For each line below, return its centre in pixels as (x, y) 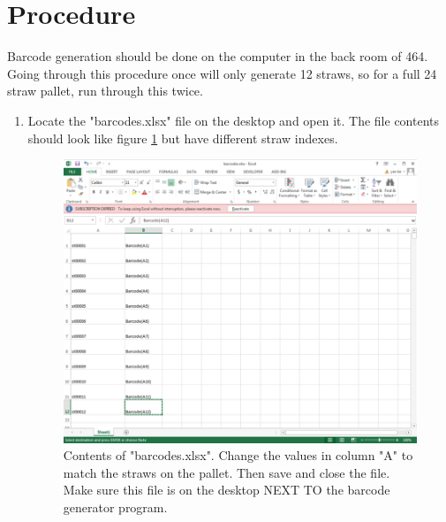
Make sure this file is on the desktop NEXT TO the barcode (227, 490)
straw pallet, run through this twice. (105, 91)
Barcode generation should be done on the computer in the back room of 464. (218, 56)
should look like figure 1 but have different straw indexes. (183, 138)
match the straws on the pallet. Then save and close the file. (227, 472)
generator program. (115, 507)
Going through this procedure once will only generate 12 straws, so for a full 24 (222, 73)
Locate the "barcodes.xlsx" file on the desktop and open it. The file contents (234, 120)
